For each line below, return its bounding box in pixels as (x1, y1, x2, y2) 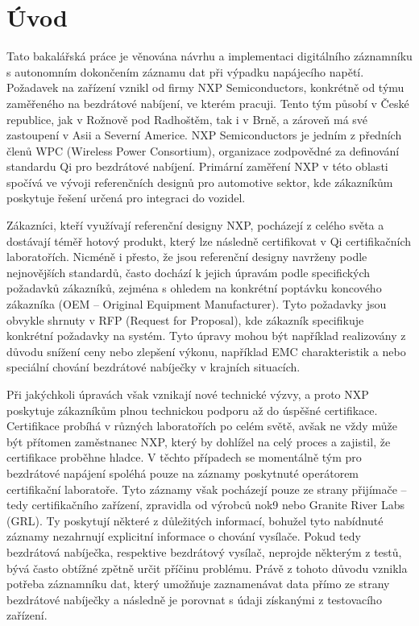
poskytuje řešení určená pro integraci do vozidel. (6, 189, 246, 206)
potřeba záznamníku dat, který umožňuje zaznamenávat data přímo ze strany (6, 575, 390, 592)
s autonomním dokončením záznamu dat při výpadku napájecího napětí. (6, 63, 364, 80)
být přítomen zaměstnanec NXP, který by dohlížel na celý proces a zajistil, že (6, 433, 391, 450)
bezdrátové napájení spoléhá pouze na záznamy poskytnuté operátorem (6, 464, 359, 481)
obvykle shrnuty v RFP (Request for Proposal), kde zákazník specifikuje (6, 311, 364, 328)
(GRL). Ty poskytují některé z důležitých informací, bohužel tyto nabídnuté (6, 512, 384, 529)
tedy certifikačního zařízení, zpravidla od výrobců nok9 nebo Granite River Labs (6, 496, 404, 513)
